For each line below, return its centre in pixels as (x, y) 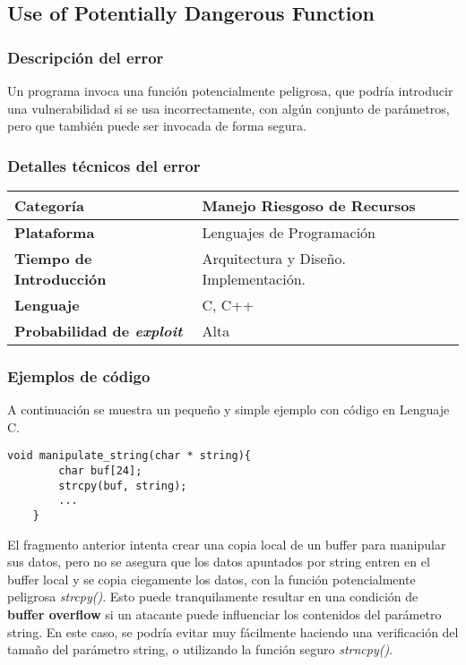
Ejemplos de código (79, 375)
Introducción (60, 279)
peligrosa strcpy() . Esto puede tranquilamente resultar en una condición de (213, 597)
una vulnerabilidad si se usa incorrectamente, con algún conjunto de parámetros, (229, 108)
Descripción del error (86, 57)
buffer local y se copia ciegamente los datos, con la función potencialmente (211, 579)
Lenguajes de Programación (289, 232)
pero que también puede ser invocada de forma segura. (157, 126)
